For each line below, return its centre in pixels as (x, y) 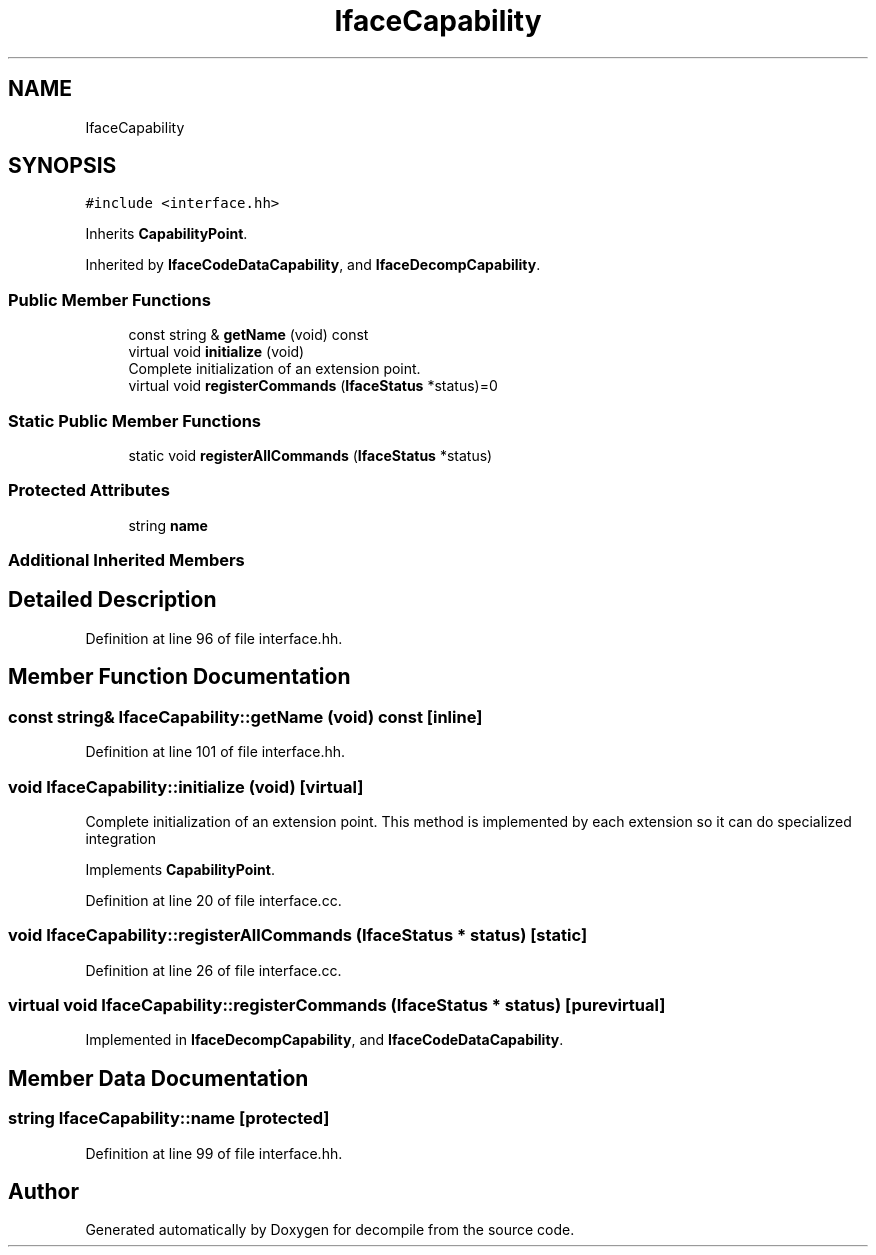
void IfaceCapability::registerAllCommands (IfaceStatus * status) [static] (298, 935)
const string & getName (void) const (248, 335)
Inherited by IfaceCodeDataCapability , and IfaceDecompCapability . (313, 265)
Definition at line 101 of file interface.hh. (215, 752)
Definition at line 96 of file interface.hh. (214, 638)
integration (121, 838)
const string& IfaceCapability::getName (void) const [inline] (245, 716)
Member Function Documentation (179, 677)
